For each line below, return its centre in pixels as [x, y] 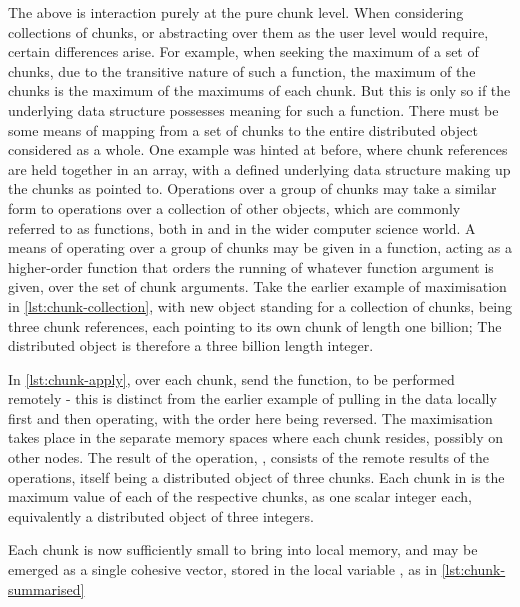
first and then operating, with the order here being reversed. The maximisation [250, 417]
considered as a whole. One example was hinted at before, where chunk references [258, 149]
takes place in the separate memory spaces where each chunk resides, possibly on [255, 437]
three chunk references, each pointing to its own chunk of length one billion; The [255, 325]
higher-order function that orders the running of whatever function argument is [251, 266]
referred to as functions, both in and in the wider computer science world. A [242, 227]
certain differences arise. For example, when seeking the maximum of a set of [243, 51]
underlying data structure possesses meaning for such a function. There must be [253, 109]
